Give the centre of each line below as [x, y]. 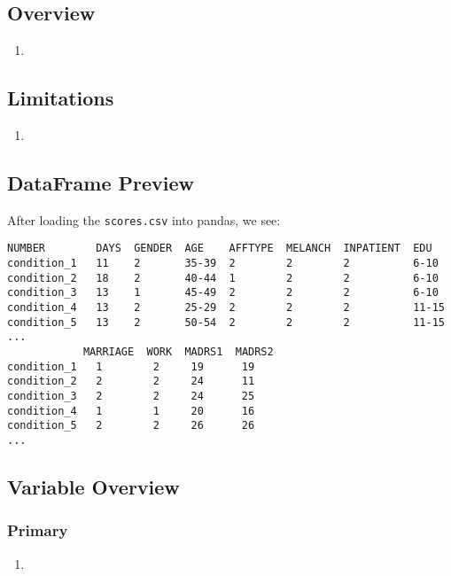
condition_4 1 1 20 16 [131, 411]
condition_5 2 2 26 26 [131, 426]
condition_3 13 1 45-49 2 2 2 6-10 [223, 293]
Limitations [61, 98]
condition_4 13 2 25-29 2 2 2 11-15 [226, 308]
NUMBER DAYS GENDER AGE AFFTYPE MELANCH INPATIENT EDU [220, 249]
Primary [38, 530]
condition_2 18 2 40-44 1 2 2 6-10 [223, 278]
